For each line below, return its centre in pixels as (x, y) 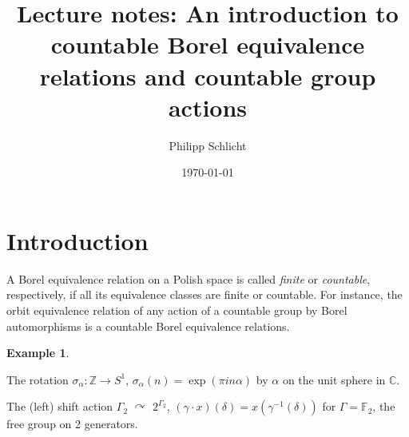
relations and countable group (208, 75)
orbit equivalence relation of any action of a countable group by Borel (177, 310)
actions (208, 107)
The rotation (38, 379)
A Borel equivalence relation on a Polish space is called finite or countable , (189, 278)
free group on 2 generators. (72, 424)
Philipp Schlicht (208, 145)
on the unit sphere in (334, 379)
